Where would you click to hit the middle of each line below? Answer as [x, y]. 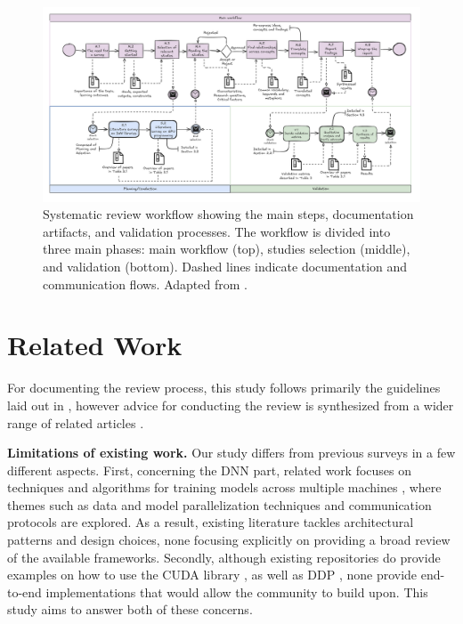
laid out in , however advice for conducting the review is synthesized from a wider [231, 405]
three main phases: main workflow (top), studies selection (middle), [227, 249]
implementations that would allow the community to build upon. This [237, 592]
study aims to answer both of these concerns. [130, 609]
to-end [24, 592]
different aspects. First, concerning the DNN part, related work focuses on [210, 470]
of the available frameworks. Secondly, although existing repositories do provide [224, 557]
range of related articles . [76, 422]
